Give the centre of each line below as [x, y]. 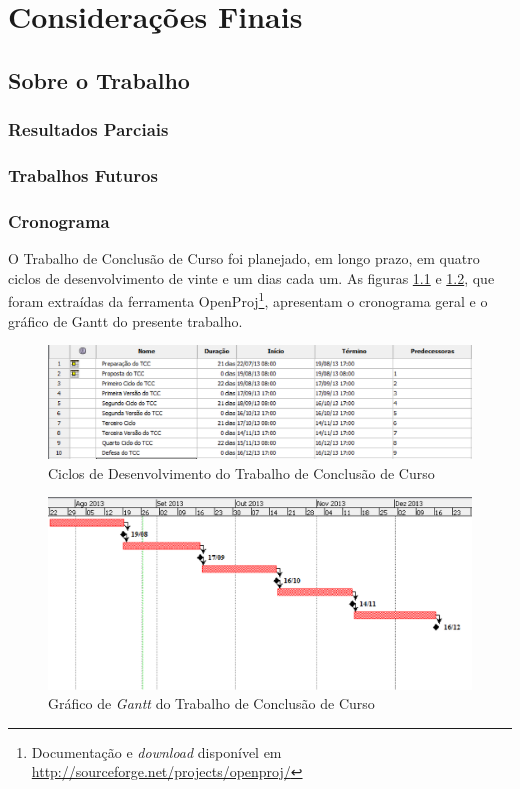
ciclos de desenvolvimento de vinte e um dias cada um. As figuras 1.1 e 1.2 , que [251, 277]
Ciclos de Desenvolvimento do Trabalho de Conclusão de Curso [241, 472]
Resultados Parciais [88, 129]
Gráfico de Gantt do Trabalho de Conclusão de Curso [211, 703]
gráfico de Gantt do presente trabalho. [125, 320]
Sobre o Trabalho [99, 79]
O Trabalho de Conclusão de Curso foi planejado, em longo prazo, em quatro [244, 258]
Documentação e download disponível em [156, 751]
